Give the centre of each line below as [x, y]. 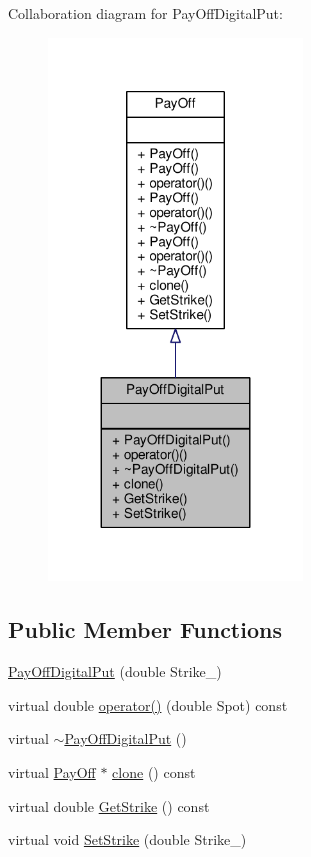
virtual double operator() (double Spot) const [148, 704]
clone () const [154, 772]
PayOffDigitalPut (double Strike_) [115, 671]
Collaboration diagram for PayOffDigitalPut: [145, 13]
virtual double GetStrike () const [109, 805]
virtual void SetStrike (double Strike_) [127, 839]
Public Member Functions [145, 629]
